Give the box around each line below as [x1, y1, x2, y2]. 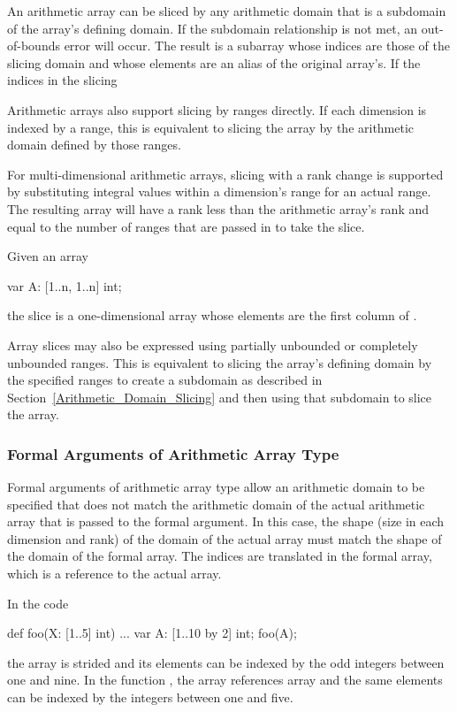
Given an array [7, 247, 88, 265]
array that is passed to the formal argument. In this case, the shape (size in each [7, 512, 445, 531]
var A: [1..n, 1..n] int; [7, 276, 122, 295]
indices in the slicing [7, 71, 118, 89]
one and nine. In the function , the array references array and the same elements [7, 670, 443, 689]
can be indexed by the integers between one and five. [7, 688, 293, 707]
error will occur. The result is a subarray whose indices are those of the [64, 36, 450, 55]
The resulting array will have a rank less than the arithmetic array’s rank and [7, 199, 430, 218]
